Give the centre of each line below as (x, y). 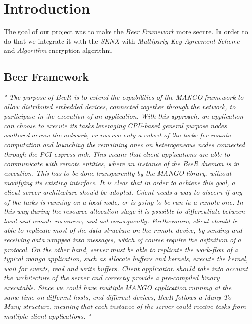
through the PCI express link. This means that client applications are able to (117, 154)
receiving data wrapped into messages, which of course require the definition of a (123, 240)
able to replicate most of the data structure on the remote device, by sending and (123, 230)
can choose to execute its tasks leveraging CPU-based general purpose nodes (115, 125)
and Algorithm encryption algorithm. (59, 50)
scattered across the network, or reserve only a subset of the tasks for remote (118, 135)
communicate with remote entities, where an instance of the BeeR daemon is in (122, 163)
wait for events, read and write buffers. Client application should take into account (126, 268)
